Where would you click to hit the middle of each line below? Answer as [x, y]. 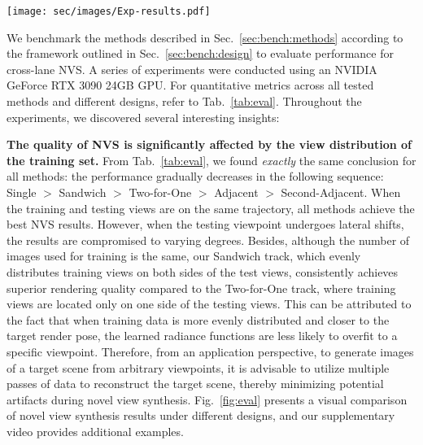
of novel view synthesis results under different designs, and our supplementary [201, 415]
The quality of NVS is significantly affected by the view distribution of [209, 144]
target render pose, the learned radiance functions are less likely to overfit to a [202, 336]
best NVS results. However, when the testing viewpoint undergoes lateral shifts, [205, 224]
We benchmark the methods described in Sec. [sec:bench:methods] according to [205, 37]
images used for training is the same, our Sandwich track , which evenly [184, 256]
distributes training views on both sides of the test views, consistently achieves [203, 271]
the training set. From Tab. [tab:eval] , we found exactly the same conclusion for [211, 160]
